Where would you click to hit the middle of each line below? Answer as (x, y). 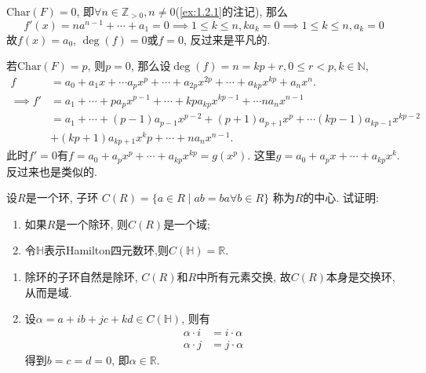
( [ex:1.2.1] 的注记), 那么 (231, 11)
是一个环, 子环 (62, 197)
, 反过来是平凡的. (227, 39)
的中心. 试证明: (341, 197)
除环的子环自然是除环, (81, 276)
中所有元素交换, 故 (244, 276)
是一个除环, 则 (91, 223)
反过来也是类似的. (52, 171)
